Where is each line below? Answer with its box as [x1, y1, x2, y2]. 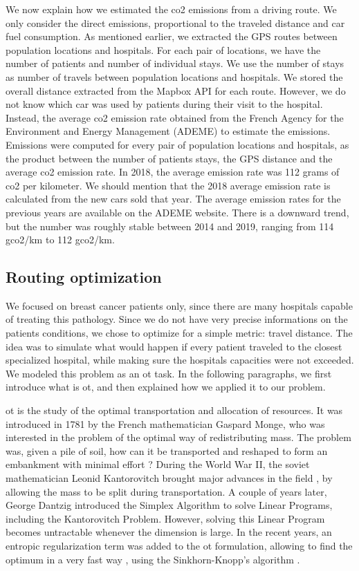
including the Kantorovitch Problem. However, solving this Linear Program [6, 511, 325, 525]
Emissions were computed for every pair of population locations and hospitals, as [6, 137, 349, 151]
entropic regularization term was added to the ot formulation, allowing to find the [6, 538, 353, 552]
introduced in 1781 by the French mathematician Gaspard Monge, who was [6, 416, 325, 431]
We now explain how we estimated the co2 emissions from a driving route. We [6, 2, 337, 16]
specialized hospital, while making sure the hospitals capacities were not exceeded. [6, 353, 354, 367]
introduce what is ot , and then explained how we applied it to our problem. [6, 380, 326, 394]
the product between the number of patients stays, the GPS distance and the [6, 151, 333, 165]
